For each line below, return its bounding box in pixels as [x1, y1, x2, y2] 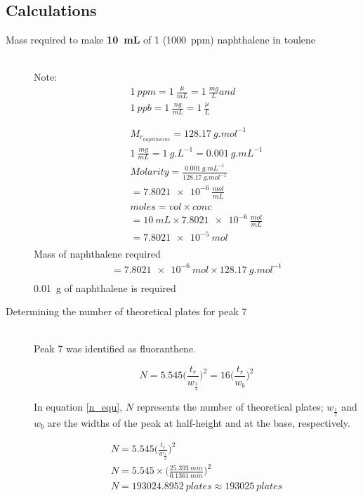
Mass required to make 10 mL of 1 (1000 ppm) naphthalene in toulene [6, 32, 316, 47]
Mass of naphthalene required [34, 246, 161, 261]
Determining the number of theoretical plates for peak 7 [6, 304, 247, 319]
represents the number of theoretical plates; [136, 399, 324, 414]
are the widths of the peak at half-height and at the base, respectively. [47, 415, 350, 430]
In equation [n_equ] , [34, 399, 123, 414]
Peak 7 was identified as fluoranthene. [34, 341, 196, 356]
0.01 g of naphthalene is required [34, 280, 176, 295]
